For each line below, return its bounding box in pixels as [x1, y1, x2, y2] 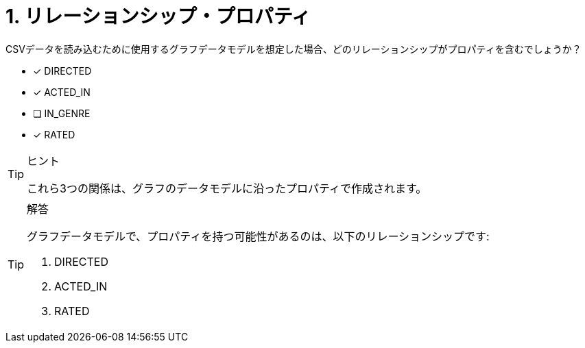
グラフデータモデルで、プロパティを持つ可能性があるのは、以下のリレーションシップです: [27, 229, 490, 243]
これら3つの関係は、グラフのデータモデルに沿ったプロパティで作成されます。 [27, 181, 427, 195]
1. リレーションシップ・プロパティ [5, 5, 311, 28]
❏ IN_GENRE [33, 107, 91, 119]
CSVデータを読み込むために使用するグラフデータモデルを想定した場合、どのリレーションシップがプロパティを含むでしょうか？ [5, 42, 582, 55]
